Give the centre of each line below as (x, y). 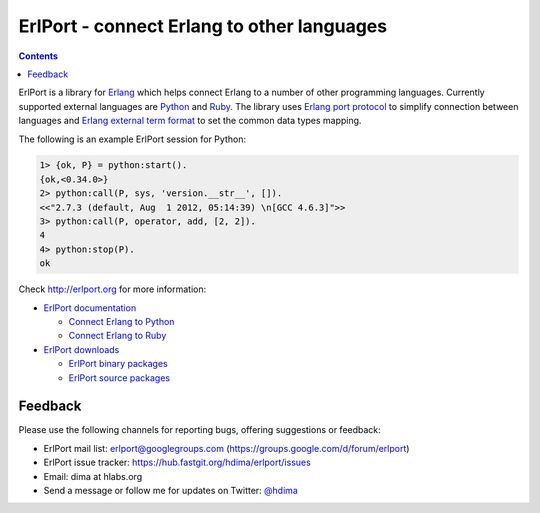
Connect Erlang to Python (121, 321)
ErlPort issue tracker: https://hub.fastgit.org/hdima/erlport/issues (177, 462)
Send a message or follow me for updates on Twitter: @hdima (171, 491)
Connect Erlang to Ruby (117, 336)
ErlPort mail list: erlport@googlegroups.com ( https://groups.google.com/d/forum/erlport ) (226, 448)
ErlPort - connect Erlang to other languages (203, 26)
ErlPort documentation (90, 307)
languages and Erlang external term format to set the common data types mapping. (190, 121)
